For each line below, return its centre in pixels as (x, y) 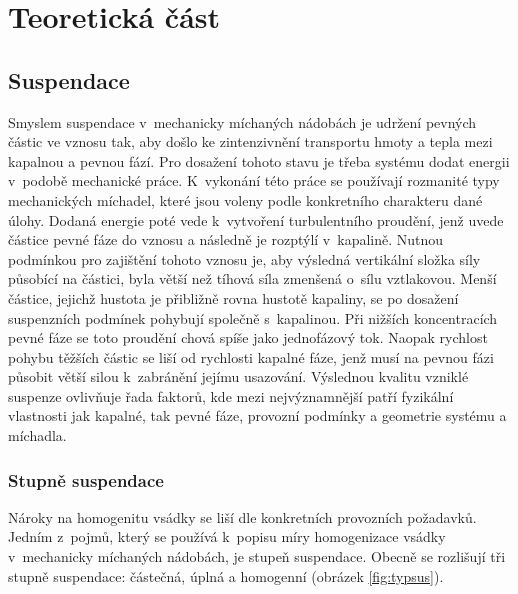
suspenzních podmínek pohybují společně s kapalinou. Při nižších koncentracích (253, 317)
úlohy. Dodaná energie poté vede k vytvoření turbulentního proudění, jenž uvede (256, 219)
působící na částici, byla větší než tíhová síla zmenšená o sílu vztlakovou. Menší (252, 278)
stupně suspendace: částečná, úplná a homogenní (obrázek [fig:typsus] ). (226, 575)
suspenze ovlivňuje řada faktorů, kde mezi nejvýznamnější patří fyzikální (231, 395)
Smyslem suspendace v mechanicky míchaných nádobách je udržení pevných (242, 121)
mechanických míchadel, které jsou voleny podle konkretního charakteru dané (245, 199)
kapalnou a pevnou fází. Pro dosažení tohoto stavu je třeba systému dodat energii (259, 160)
